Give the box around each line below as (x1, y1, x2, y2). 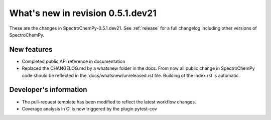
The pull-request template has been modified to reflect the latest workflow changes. (22, 98, 196, 105)
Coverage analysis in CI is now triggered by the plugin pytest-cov (22, 105, 158, 111)
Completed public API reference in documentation (22, 58, 125, 64)
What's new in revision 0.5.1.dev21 (9, 8, 157, 19)
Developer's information (9, 85, 87, 94)
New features (9, 45, 53, 54)
